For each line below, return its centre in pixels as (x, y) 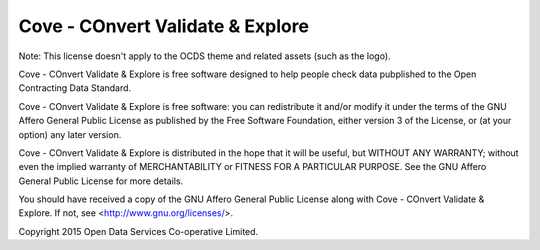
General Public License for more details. (101, 181)
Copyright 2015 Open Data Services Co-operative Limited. (138, 231)
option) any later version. (70, 134)
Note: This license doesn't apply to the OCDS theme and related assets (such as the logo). (204, 56)
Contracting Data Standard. (75, 88)
